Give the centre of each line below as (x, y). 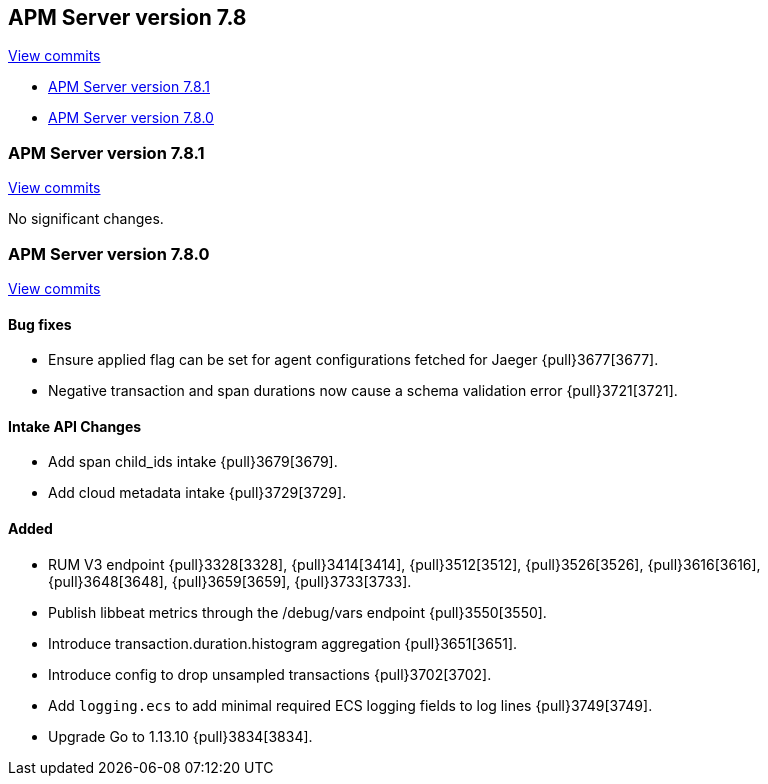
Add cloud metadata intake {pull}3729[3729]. (197, 493)
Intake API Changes (75, 426)
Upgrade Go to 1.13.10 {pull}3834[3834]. (180, 736)
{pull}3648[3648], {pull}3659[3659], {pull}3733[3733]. (230, 581)
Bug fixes (40, 324)
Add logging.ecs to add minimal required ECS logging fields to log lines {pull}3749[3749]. (350, 705)
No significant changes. (86, 219)
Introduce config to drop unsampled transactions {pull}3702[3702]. (270, 674)
